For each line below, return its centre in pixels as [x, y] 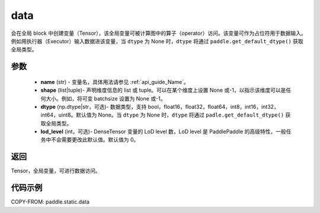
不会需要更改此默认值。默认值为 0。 [95, 140]
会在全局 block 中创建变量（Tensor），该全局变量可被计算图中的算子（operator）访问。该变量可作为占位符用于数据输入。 [159, 33]
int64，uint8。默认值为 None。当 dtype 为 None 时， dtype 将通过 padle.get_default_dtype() [162, 115]
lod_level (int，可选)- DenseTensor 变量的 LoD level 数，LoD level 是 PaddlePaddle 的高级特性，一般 [164, 132]
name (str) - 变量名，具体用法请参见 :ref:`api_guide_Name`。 [115, 82]
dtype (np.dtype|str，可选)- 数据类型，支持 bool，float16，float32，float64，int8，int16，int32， [160, 106]
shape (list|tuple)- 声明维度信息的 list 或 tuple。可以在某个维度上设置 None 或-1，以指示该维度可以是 [163, 90]
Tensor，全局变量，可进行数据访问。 [56, 171]
